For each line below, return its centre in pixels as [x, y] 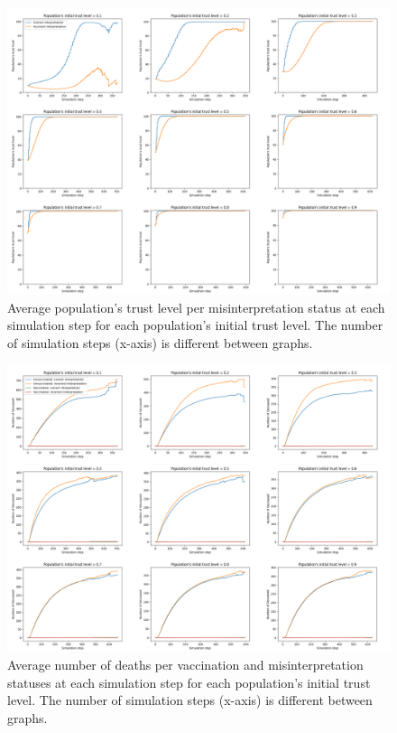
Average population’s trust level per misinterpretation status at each [196, 307]
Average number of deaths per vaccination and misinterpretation [185, 664]
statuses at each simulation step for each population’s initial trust [189, 682]
